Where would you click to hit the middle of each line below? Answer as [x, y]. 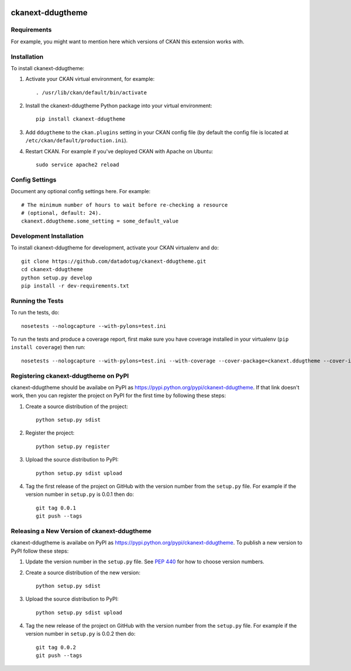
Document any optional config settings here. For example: [81, 191]
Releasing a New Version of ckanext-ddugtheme [81, 531]
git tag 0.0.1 [56, 508]
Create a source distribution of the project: [77, 406]
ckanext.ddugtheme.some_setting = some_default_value [100, 221]
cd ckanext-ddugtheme [52, 270]
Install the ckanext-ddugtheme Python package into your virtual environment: [119, 106]
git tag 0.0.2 [56, 647]
